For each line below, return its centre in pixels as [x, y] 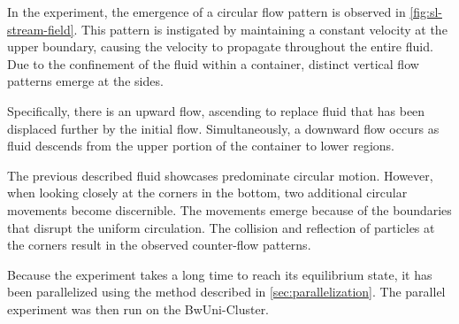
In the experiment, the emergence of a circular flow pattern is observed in [207, 12]
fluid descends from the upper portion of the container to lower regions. [201, 146]
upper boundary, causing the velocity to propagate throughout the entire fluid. [220, 46]
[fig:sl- [426, 12]
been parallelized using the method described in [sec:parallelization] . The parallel [226, 292]
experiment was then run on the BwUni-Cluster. [138, 309]
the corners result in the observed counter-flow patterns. [159, 245]
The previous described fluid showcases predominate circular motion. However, [220, 175]
